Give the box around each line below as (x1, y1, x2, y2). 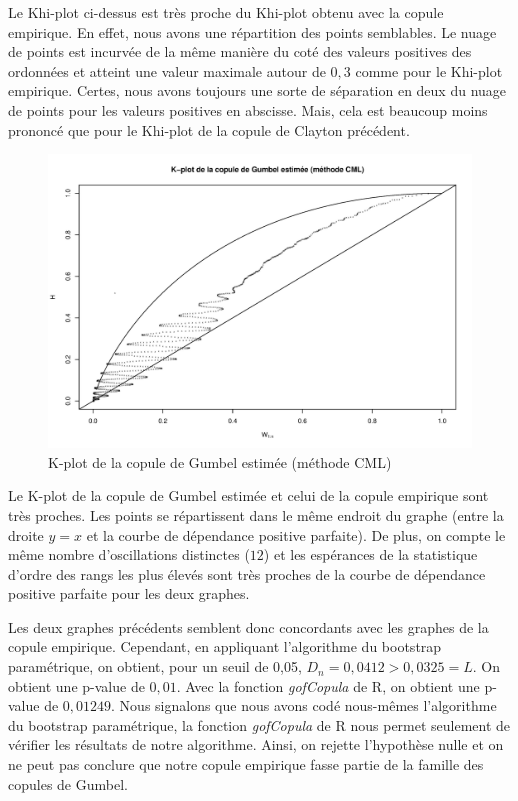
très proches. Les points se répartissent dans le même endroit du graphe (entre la (8, 504, 504, 525)
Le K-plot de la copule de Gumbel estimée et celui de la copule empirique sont (8, 485, 489, 506)
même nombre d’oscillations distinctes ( (8, 544, 250, 565)
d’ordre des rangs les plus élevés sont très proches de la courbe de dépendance (8, 563, 486, 584)
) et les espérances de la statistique (263, 544, 478, 565)
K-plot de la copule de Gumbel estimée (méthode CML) (48, 451, 392, 472)
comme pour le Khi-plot (355, 60, 503, 81)
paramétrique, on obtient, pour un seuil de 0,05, (8, 656, 302, 677)
